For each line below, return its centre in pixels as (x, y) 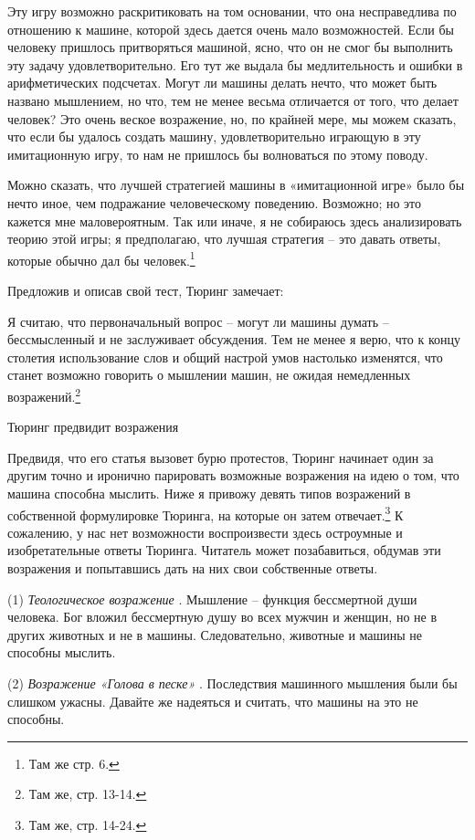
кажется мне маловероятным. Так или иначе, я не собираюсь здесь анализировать (235, 220)
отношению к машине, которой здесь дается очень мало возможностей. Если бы (231, 29)
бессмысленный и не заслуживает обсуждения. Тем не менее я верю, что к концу (234, 339)
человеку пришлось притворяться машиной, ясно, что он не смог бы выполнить (230, 47)
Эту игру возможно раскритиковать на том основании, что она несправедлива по (232, 11)
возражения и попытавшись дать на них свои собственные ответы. (193, 568)
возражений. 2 (44, 394)
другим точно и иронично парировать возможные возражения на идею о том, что (233, 475)
